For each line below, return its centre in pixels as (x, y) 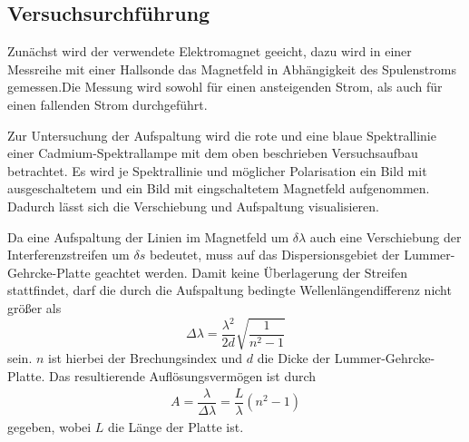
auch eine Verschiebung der (386, 236)
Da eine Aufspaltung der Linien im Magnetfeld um (148, 236)
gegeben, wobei (49, 426)
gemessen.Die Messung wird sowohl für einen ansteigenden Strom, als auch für (225, 87)
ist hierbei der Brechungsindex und (146, 358)
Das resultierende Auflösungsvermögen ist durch (183, 376)
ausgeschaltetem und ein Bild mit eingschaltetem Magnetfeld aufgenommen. (219, 188)
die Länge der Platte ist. (176, 426)
